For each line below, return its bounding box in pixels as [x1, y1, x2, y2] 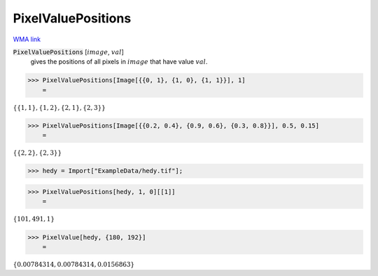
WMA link [13, 35, 41, 43]
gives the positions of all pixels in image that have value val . [30, 57, 208, 66]
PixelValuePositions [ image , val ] [13, 48, 124, 56]
